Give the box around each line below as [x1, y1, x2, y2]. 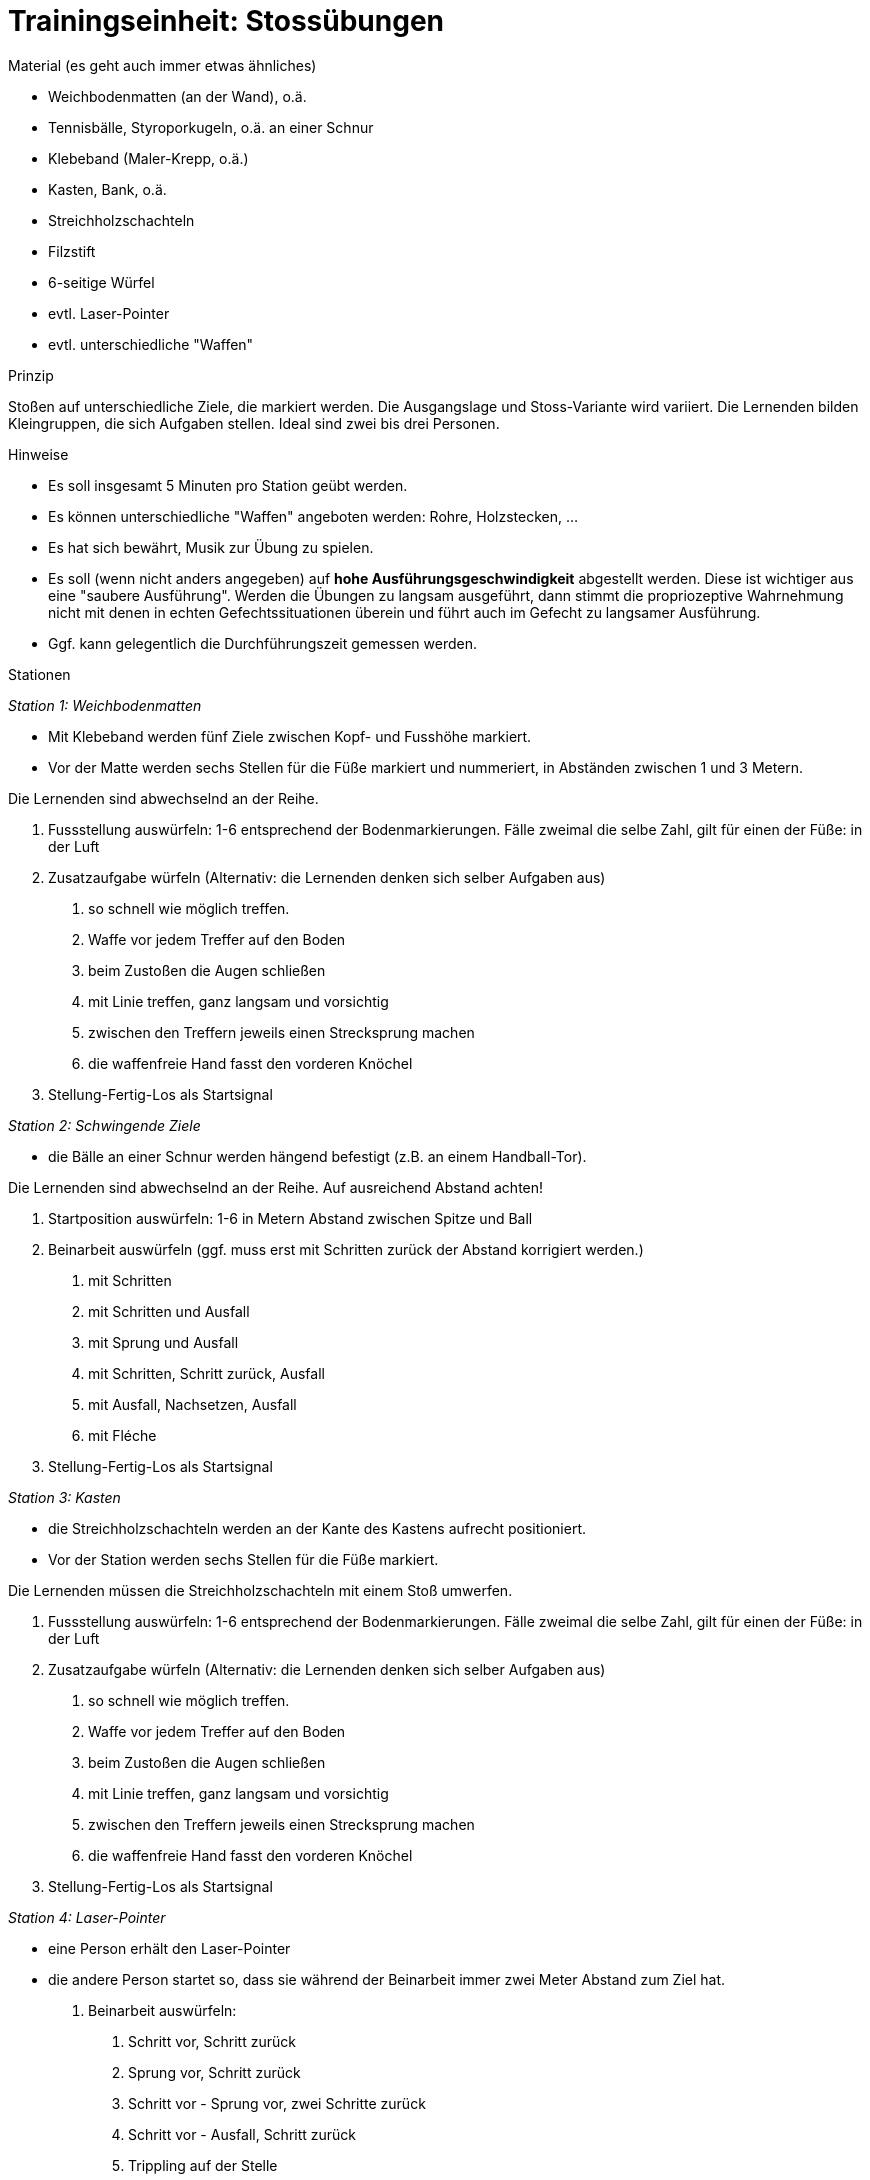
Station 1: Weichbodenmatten [8, 696, 202, 714]
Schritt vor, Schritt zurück [128, 2032, 296, 2050]
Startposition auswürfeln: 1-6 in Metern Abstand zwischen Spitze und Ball [48, 1209, 533, 1227]
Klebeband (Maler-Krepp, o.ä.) [48, 149, 249, 167]
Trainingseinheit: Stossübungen [8, 4, 445, 38]
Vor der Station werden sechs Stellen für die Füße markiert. [48, 1550, 439, 1568]
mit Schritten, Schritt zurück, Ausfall [88, 1364, 325, 1382]
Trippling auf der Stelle [128, 2156, 278, 2174]
